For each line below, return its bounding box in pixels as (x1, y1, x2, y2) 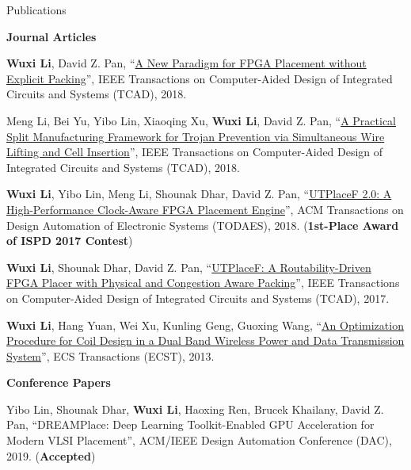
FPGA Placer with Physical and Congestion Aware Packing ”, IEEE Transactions (6, 274, 400, 291)
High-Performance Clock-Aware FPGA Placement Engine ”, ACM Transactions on (6, 201, 404, 217)
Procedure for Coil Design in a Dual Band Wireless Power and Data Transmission (6, 332, 405, 349)
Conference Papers (6, 374, 111, 391)
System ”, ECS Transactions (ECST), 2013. (6, 347, 215, 364)
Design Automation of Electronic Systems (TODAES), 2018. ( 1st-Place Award (6, 216, 399, 233)
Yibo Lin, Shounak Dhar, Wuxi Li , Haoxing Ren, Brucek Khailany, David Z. (6, 400, 384, 417)
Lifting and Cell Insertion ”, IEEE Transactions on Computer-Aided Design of (6, 143, 383, 160)
